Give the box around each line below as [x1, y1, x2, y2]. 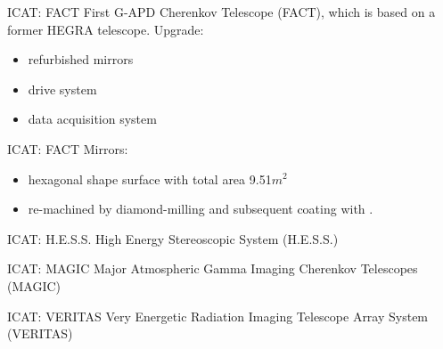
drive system [28, 79, 97, 98]
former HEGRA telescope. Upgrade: [7, 20, 204, 38]
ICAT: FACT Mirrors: [7, 139, 128, 158]
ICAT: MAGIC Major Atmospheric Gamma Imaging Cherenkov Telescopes [7, 259, 418, 278]
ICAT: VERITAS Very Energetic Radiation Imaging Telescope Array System [7, 306, 429, 325]
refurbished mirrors [28, 50, 134, 69]
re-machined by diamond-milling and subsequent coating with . [28, 199, 373, 218]
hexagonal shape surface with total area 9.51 [28, 169, 272, 188]
